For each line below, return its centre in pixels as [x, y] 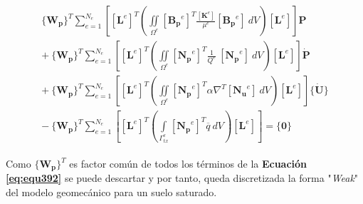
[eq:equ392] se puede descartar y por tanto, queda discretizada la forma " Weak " [182, 178]
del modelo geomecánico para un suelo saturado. [111, 192]
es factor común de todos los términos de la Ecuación [188, 163]
